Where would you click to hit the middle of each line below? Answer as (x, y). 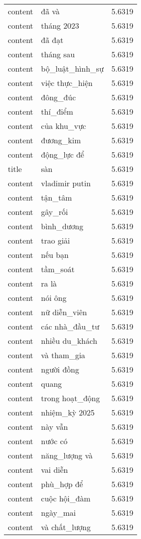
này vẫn (55, 427)
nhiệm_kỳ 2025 (68, 412)
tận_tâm (56, 197)
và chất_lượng (66, 527)
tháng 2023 (60, 25)
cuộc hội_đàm (66, 498)
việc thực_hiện (67, 83)
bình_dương (62, 226)
